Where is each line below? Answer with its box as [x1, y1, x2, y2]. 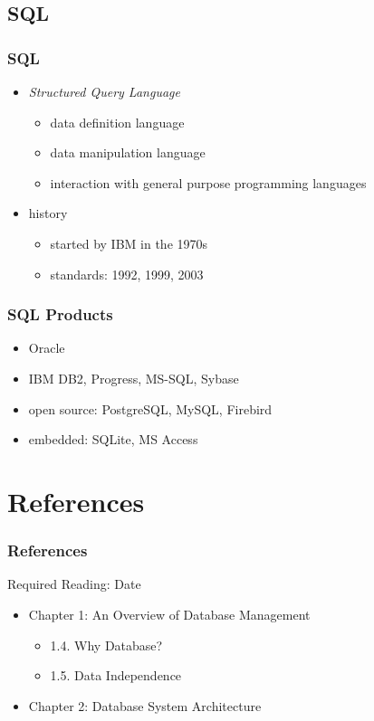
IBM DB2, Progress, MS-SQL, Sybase [28, 368, 239, 387]
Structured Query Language [28, 82, 180, 100]
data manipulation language [50, 143, 206, 162]
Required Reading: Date [7, 574, 141, 593]
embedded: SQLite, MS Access [28, 430, 198, 449]
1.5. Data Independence [50, 666, 182, 685]
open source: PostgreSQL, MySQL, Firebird [28, 399, 273, 418]
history [28, 204, 68, 223]
